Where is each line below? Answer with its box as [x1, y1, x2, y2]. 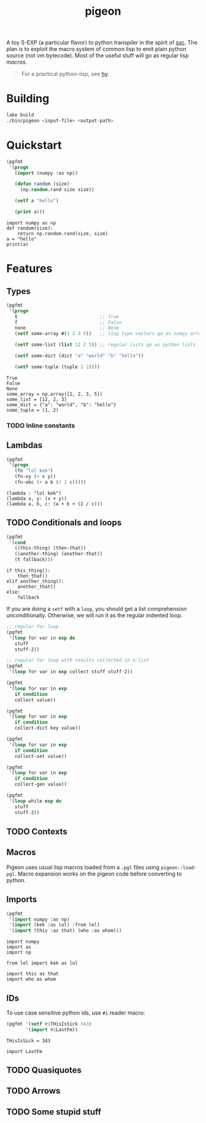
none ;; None [14, 325, 120, 331]
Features [6, 262, 53, 276]
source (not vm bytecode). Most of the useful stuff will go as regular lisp [6, 52, 189, 59]
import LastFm [6, 1048, 43, 1054]
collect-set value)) [14, 753, 67, 759]
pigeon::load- [161, 864, 197, 871]
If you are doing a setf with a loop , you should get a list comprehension [6, 605, 187, 613]
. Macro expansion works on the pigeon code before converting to [14, 870, 182, 877]
